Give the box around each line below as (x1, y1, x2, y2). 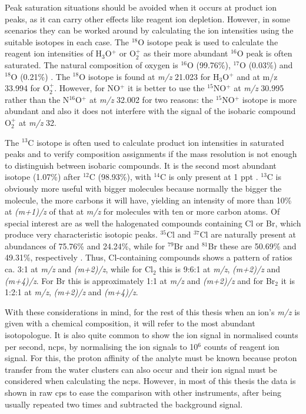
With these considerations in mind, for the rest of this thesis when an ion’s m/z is (5, 305, 300, 318)
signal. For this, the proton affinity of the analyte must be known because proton (5, 352, 297, 364)
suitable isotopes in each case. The (5, 35, 129, 48)
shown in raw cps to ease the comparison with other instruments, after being (5, 386, 282, 398)
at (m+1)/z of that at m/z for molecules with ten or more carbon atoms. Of (5, 205, 280, 218)
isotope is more (242, 93, 297, 105)
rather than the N (5, 93, 69, 105)
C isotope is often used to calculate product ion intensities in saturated (28, 136, 284, 148)
